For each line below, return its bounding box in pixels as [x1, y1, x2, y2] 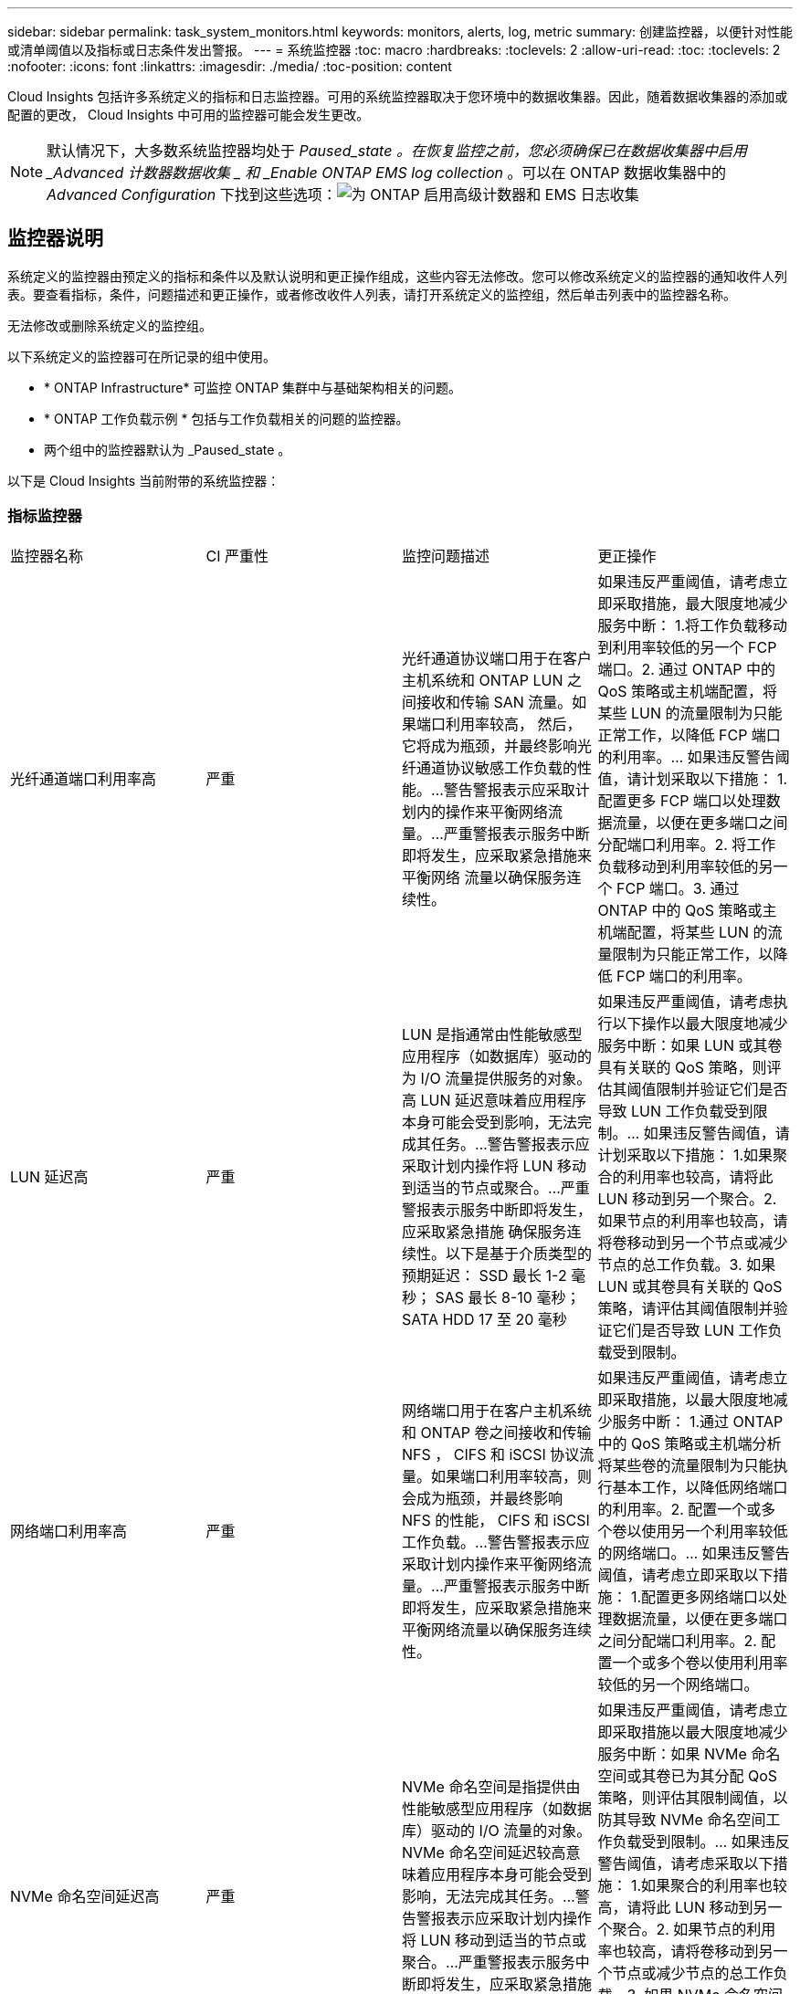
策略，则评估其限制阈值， [597, 1788, 774, 1807]
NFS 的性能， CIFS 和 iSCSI [402, 1510, 590, 1529]
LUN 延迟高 [10, 1167, 89, 1186]
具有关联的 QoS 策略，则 [597, 1057, 767, 1076]
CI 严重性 [205, 546, 268, 565]
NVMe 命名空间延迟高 [10, 1886, 160, 1905]
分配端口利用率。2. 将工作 [597, 834, 776, 854]
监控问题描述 [402, 546, 490, 565]
